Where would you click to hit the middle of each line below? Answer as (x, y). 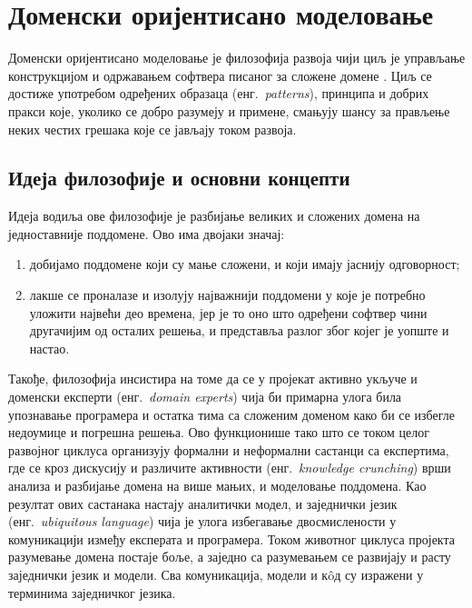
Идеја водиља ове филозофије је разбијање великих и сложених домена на (214, 216)
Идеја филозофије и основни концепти (179, 178)
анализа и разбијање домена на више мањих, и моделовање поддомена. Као (217, 486)
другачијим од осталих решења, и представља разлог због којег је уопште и (239, 330)
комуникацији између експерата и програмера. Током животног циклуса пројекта (231, 538)
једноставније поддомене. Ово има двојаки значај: (147, 233)
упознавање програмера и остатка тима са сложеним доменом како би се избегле (231, 414)
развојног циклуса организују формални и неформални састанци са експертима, (229, 449)
